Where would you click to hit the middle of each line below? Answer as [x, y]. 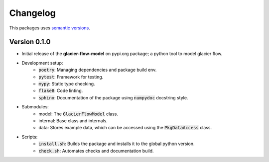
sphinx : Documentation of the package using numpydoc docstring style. [113, 97]
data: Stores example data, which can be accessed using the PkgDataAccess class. [125, 128]
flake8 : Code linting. [61, 91]
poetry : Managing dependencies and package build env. [98, 70]
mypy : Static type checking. [67, 84]
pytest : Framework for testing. [71, 77]
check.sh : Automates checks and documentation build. [96, 151]
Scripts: [30, 137]
